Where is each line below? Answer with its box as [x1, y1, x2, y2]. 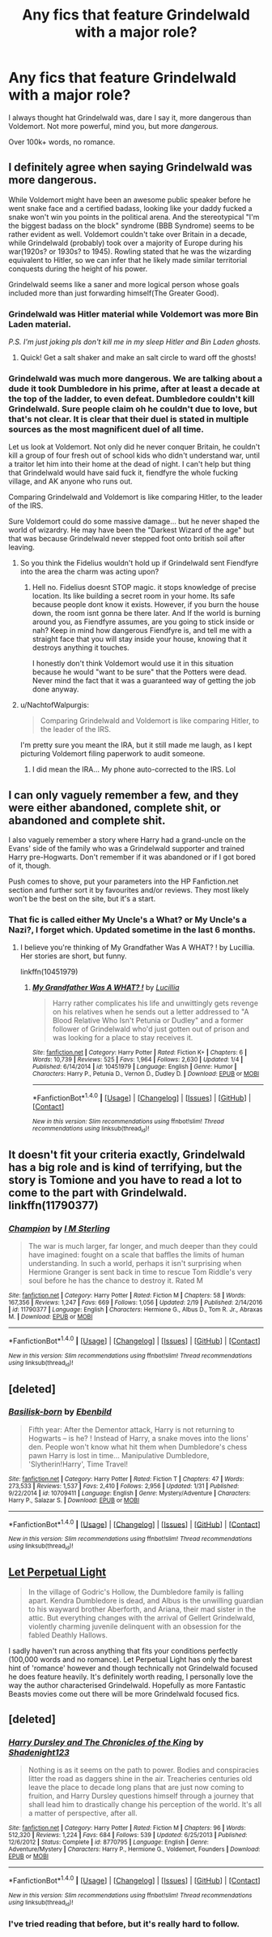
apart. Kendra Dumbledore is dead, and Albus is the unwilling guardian [28, 1595, 264, 1605]
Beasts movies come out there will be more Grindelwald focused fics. [8, 1689, 240, 1698]
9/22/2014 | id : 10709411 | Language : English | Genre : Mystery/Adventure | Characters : [8, 1489, 251, 1497]
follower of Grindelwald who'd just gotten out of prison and [52, 1024, 249, 1034]
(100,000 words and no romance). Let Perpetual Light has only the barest [8, 1654, 253, 1664]
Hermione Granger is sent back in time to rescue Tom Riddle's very [28, 1268, 253, 1277]
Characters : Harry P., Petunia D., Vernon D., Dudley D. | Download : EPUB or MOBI [32, 1070, 260, 1078]
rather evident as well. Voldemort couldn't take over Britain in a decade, [8, 229, 248, 239]
